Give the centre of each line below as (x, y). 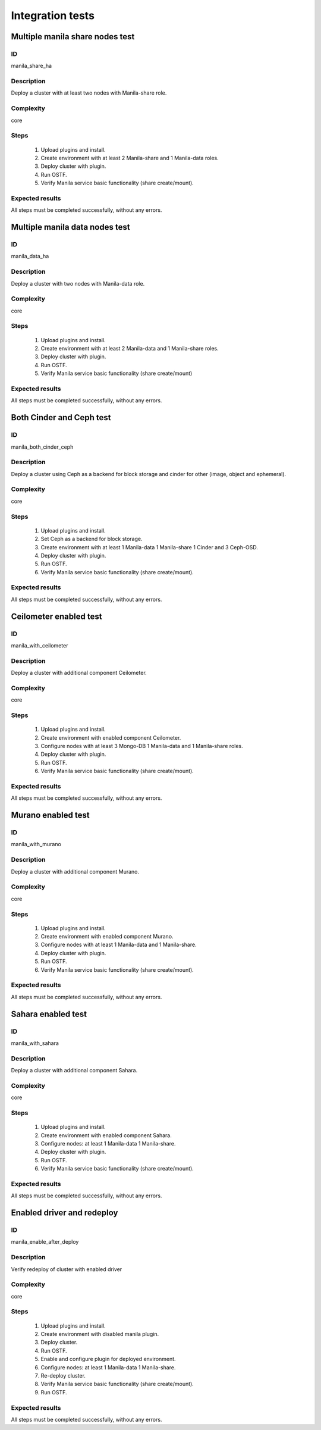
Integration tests (53, 15)
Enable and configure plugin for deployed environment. (108, 1359)
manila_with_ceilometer (40, 645)
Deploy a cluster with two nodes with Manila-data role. (78, 283)
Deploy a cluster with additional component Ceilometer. (79, 673)
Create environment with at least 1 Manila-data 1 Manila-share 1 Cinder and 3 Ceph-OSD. (149, 547)
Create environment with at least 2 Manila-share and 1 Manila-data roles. (130, 158)
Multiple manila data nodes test (70, 227)
